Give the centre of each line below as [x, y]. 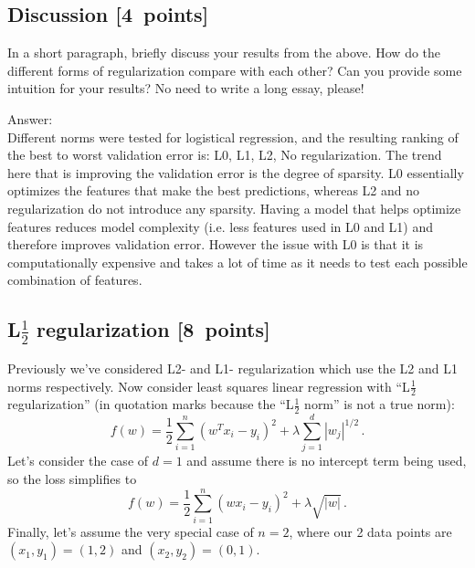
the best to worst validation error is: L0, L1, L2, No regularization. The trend [225, 155]
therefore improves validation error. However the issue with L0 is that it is [216, 244]
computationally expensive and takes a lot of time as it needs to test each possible [237, 262]
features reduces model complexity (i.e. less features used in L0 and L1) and [221, 226]
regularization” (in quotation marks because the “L [151, 404]
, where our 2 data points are [370, 531]
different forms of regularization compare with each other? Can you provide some [235, 70]
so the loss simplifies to [72, 478]
